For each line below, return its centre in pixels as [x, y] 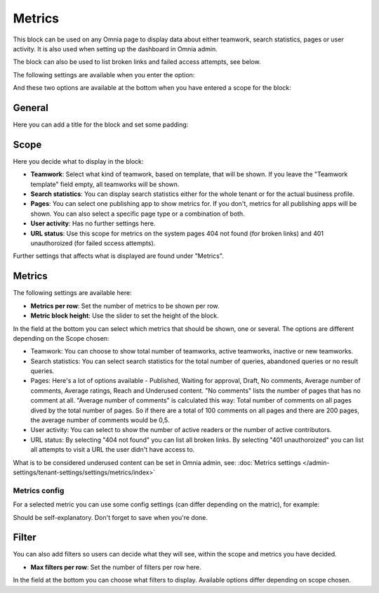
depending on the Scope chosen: [61, 338]
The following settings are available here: [73, 293]
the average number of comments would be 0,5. [100, 420]
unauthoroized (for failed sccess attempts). [93, 243]
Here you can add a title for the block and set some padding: [101, 125]
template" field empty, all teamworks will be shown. [105, 184]
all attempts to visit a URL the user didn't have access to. [113, 450]
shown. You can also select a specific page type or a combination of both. [138, 214]
